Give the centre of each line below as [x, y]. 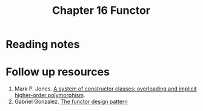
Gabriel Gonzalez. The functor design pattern [71, 102]
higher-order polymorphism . [50, 95]
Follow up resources [58, 72]
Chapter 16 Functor [101, 11]
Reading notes [43, 44]
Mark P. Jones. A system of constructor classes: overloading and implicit [105, 89]
